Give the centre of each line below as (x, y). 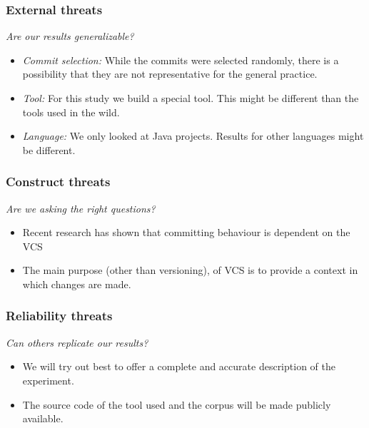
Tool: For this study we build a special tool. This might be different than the (191, 98)
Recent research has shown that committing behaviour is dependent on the (186, 232)
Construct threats (58, 182)
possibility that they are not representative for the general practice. (170, 74)
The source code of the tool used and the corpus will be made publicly (177, 404)
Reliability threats (59, 316)
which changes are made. (77, 284)
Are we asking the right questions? (81, 208)
